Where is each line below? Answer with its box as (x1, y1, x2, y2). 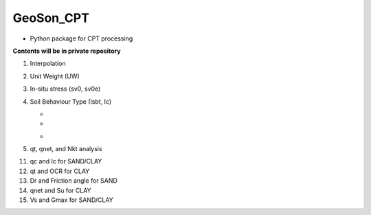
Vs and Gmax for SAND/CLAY (30, 196, 113, 204)
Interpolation (30, 59, 66, 68)
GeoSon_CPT (12, 10, 89, 25)
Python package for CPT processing (30, 34, 133, 43)
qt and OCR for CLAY (30, 167, 90, 175)
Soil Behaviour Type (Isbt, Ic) (30, 97, 112, 106)
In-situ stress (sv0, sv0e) (30, 84, 101, 93)
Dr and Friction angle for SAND (30, 177, 118, 185)
